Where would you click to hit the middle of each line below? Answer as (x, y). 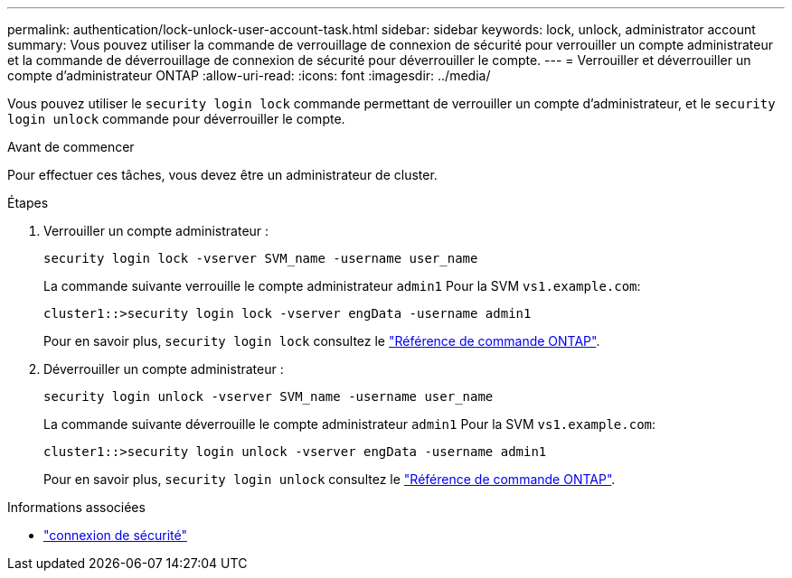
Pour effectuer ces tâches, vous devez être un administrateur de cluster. (222, 175)
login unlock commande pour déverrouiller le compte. (176, 119)
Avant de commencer (71, 147)
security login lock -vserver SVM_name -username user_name (261, 258)
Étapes (28, 203)
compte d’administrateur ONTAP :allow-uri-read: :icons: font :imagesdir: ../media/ (249, 75)
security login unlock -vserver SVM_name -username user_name (269, 396)
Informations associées (76, 507)
